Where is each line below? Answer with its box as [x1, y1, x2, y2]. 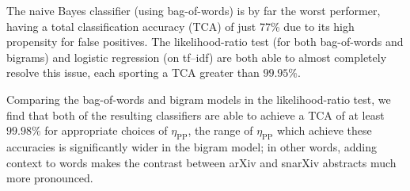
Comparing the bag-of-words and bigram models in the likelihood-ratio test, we [6, 90, 391, 107]
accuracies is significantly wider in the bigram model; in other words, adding [6, 138, 377, 155]
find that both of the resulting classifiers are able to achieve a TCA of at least [6, 106, 385, 123]
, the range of [188, 122, 253, 139]
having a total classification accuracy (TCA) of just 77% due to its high [6, 17, 355, 34]
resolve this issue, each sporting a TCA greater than [6, 64, 260, 81]
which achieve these [276, 122, 372, 139]
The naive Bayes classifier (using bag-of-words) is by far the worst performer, [6, 2, 381, 18]
